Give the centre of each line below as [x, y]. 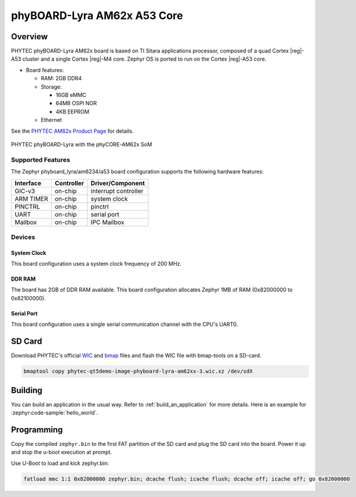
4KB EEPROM [72, 111]
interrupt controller [117, 191]
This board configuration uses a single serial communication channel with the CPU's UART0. [124, 325]
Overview [29, 37]
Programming [37, 430]
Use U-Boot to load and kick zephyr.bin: [60, 463]
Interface [28, 183]
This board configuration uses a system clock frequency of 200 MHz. [96, 264]
